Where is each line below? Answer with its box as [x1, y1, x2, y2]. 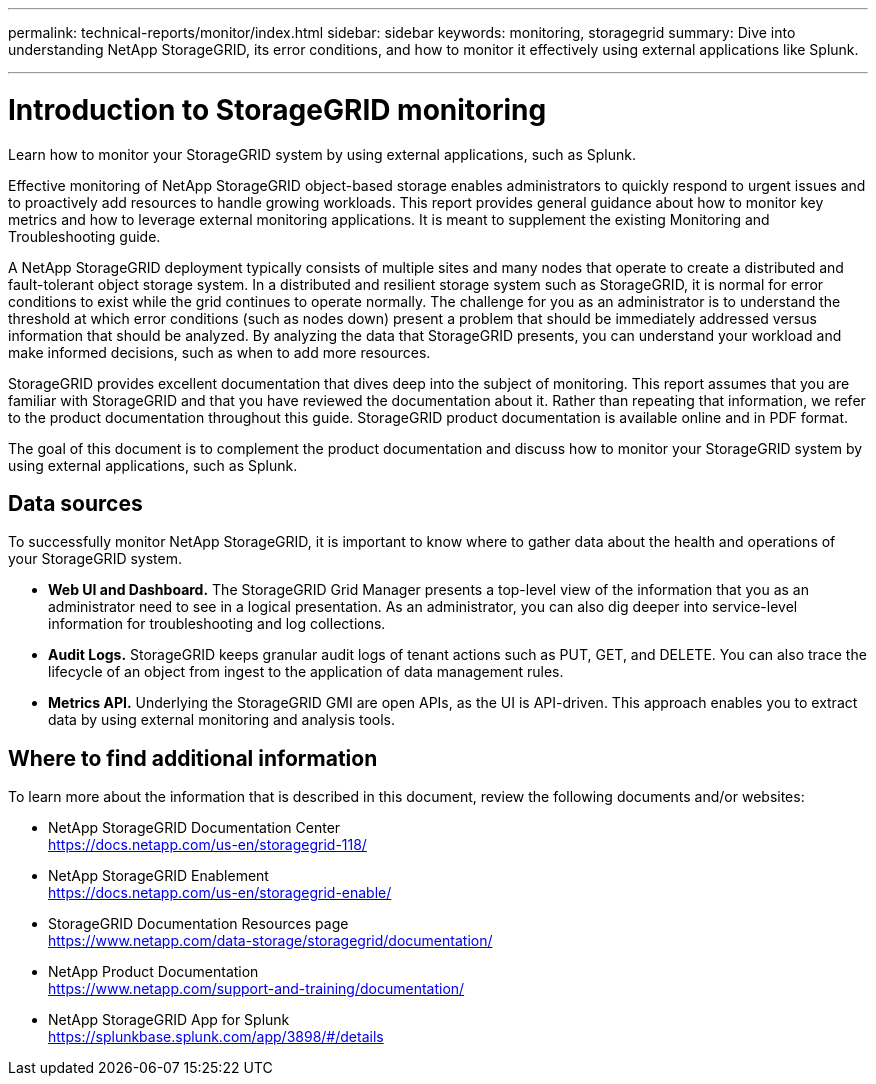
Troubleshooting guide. [8, 227, 161, 245]
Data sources [8, 490, 143, 516]
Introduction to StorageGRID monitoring [8, 92, 547, 127]
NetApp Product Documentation [48, 963, 259, 981]
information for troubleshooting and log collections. [48, 615, 386, 633]
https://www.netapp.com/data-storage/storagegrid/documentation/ [48, 932, 493, 950]
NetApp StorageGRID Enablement [48, 867, 269, 885]
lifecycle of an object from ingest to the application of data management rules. [48, 663, 564, 681]
